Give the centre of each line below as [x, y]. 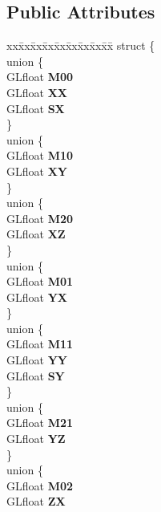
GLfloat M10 [40, 155]
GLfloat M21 [40, 423]
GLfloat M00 [40, 77]
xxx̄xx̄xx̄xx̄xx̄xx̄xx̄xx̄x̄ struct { [81, 45]
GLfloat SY [36, 375]
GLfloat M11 [40, 344]
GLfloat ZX [36, 501]
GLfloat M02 [40, 485]
